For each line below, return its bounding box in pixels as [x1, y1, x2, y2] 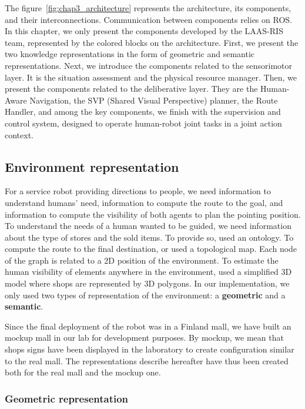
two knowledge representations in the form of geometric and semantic [5, 48, 255, 60]
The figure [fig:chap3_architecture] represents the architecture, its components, [5, 2, 291, 14]
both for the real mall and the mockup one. [5, 366, 161, 378]
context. [5, 128, 33, 141]
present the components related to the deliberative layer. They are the [5, 82, 258, 95]
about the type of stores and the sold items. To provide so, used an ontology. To [5, 231, 294, 243]
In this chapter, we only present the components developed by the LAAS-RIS [5, 25, 283, 37]
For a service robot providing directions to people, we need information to [5, 185, 271, 197]
